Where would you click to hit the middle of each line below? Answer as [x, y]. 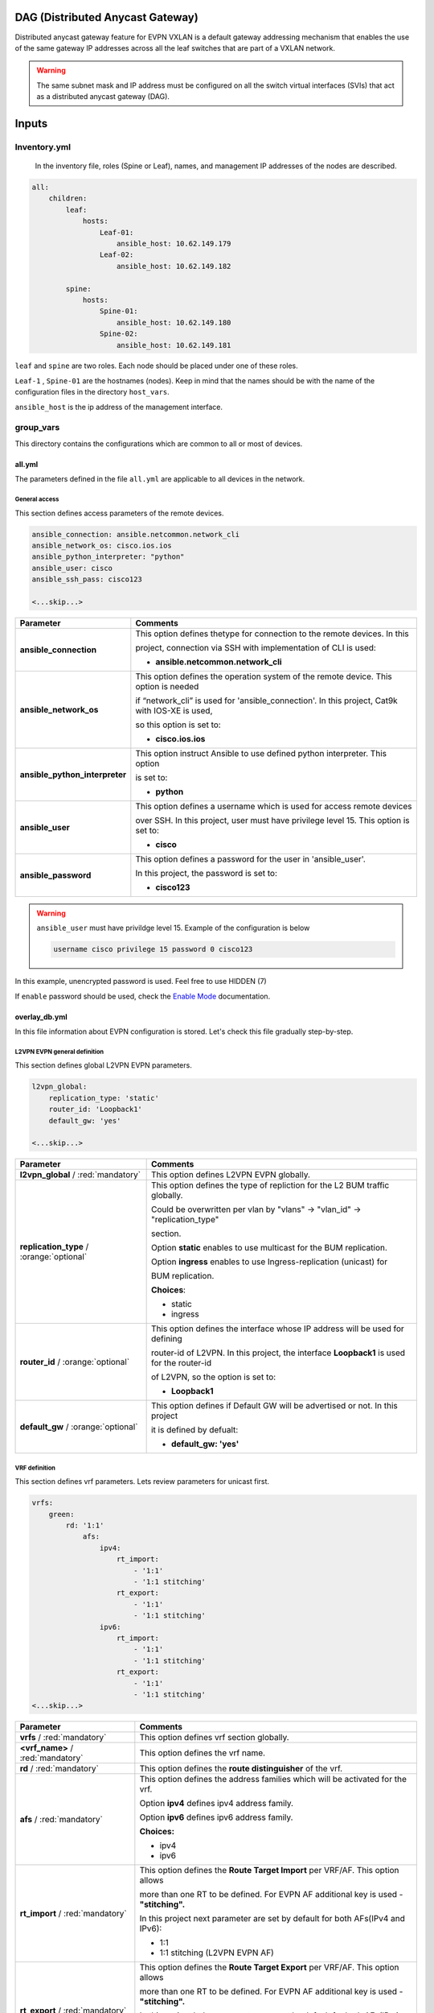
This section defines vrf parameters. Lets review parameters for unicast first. [142, 1482]
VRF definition [35, 1468]
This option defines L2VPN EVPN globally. [231, 1175]
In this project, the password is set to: [206, 873]
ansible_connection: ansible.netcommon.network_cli [136, 534]
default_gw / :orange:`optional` [79, 1427]
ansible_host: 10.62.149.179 [174, 243]
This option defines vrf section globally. [214, 1738]
